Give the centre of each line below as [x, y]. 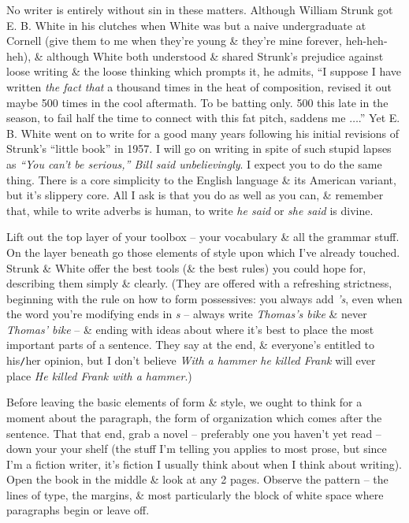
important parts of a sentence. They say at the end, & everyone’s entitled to [191, 345]
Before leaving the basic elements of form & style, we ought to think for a [184, 402]
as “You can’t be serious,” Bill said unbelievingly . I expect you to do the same [194, 163]
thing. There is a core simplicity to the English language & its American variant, [201, 179]
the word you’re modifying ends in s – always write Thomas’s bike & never [187, 314]
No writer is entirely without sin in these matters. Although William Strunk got [200, 9]
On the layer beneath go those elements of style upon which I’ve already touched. [203, 252]
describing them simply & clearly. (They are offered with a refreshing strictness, [199, 283]
